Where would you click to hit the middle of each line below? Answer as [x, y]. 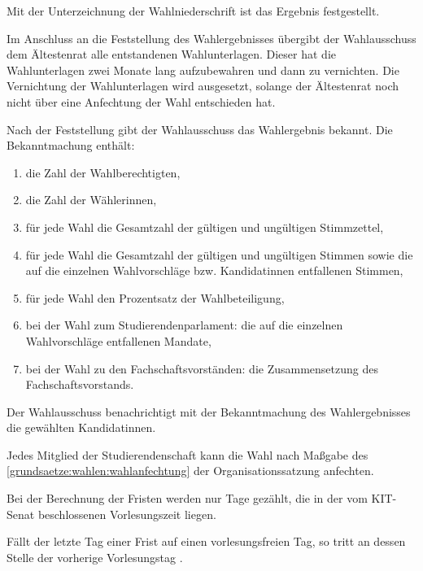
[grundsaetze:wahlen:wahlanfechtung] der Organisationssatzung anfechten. [190, 471]
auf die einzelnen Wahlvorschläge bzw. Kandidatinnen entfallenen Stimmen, [214, 270]
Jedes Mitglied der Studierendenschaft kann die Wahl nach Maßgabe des [188, 454]
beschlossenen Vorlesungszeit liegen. [127, 514]
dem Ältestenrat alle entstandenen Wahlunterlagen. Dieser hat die [171, 54]
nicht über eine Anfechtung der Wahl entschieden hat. [141, 101]
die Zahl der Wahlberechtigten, [103, 172]
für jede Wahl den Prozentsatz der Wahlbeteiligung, [155, 297]
